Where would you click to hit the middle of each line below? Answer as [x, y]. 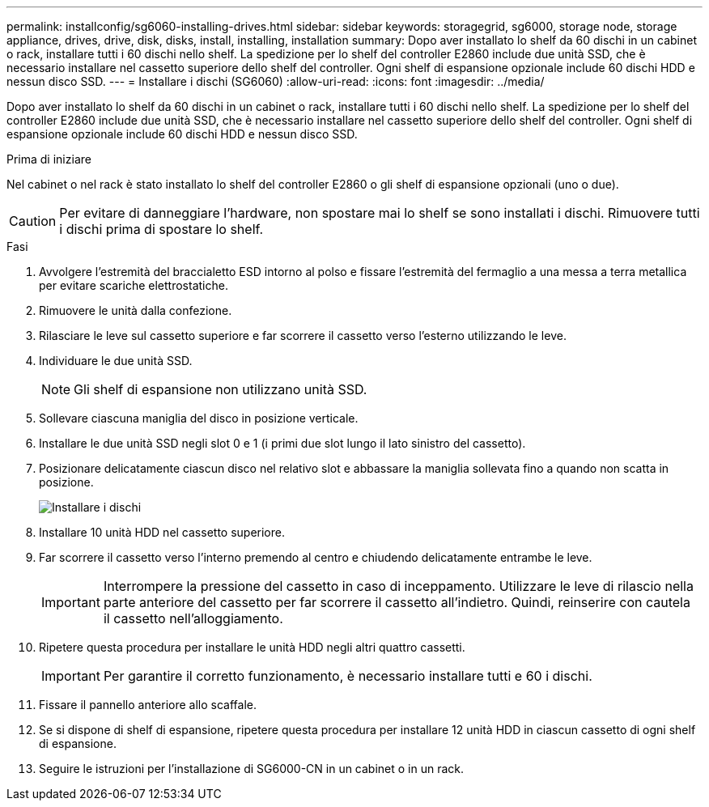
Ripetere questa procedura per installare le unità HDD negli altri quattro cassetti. [252, 647]
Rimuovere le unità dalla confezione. [136, 310]
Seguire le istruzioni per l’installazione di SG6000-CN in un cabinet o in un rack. [252, 769]
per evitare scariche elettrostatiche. [134, 285]
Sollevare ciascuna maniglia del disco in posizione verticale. [199, 418]
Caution [33, 221]
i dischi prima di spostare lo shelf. [161, 229]
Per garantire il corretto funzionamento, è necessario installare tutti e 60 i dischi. [348, 676]
